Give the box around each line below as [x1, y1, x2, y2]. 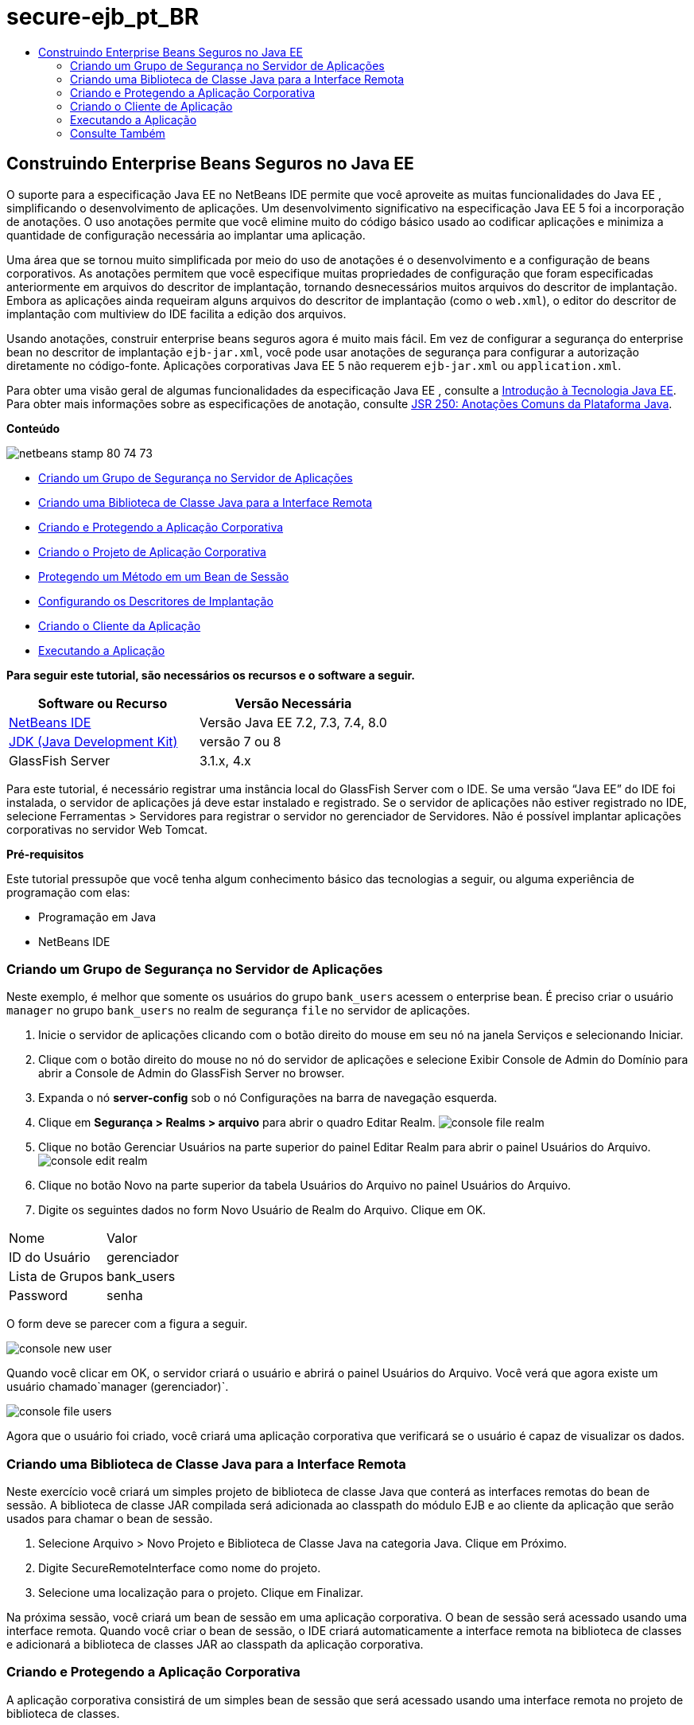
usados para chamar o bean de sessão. [6, 1512, 213, 1526]
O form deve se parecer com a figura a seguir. [6, 1317, 248, 1331]
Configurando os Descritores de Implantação [38, 594, 273, 608]
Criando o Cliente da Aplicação [38, 618, 201, 633]
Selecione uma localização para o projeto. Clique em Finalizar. [38, 1586, 363, 1600]
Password [9, 1287, 68, 1304]
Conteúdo [6, 421, 60, 435]
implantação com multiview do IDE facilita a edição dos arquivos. [6, 306, 347, 321]
